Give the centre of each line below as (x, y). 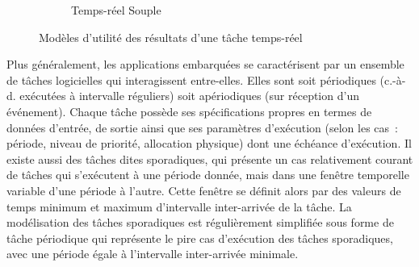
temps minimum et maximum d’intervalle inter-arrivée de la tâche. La (179, 206)
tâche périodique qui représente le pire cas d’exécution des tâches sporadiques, (200, 238)
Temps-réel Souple (116, 10)
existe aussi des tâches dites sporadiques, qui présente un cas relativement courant (210, 159)
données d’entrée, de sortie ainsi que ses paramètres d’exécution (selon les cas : (202, 127)
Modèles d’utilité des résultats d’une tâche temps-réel (171, 37)
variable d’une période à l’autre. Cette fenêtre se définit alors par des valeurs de (204, 190)
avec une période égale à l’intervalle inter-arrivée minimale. (153, 254)
